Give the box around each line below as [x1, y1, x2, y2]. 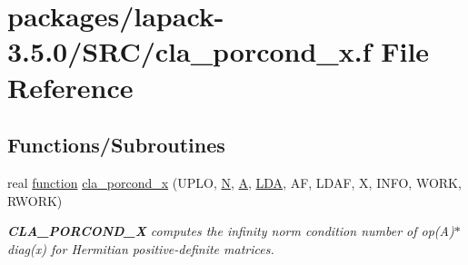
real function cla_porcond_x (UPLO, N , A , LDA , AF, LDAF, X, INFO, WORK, [7, 172, 462, 191]
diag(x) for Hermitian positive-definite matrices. [7, 239, 274, 258]
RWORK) [7, 191, 63, 210]
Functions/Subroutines [7, 131, 225, 159]
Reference [7, 68, 134, 105]
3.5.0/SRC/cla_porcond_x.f [7, 33, 372, 70]
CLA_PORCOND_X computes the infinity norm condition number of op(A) [7, 221, 454, 240]
